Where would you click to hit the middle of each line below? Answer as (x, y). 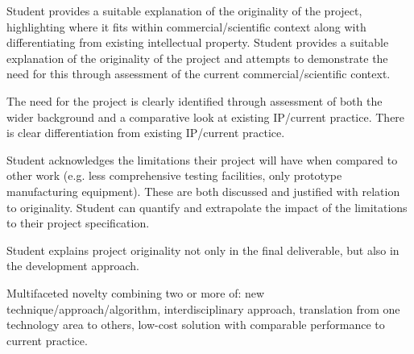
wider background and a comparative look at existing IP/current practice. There (206, 117)
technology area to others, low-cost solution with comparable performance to (196, 325)
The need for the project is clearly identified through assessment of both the (195, 100)
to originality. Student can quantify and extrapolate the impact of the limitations (207, 207)
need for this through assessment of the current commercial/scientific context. (199, 74)
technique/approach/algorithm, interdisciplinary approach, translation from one (203, 308)
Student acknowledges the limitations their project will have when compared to (202, 159)
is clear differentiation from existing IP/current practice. (146, 133)
